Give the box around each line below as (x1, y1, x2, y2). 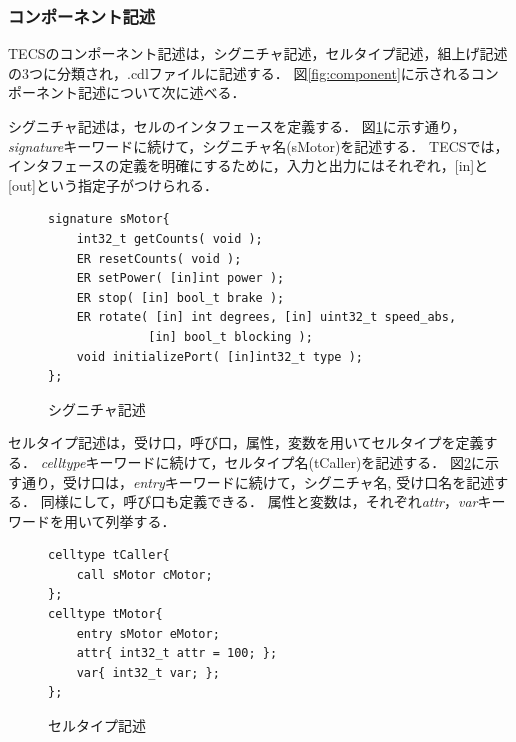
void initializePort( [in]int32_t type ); (76, 349, 363, 364)
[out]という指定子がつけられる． (8, 174, 219, 195)
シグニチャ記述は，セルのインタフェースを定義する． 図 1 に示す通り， (8, 116, 466, 136)
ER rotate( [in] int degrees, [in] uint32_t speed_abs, (76, 310, 457, 325)
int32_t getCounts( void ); (76, 231, 263, 246)
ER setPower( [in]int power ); (76, 271, 285, 286)
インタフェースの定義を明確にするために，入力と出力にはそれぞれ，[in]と (8, 155, 489, 176)
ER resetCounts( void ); (76, 251, 242, 266)
